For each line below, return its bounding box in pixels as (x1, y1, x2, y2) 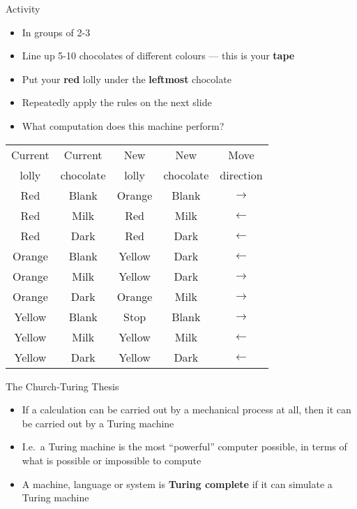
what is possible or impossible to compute (22, 452, 202, 467)
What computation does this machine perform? (22, 118, 225, 133)
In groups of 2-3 (22, 24, 91, 39)
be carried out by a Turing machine (22, 415, 174, 430)
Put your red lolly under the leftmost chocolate (22, 71, 231, 86)
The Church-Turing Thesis (6, 378, 119, 393)
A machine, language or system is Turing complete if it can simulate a (22, 476, 333, 491)
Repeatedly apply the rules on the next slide (22, 95, 212, 110)
